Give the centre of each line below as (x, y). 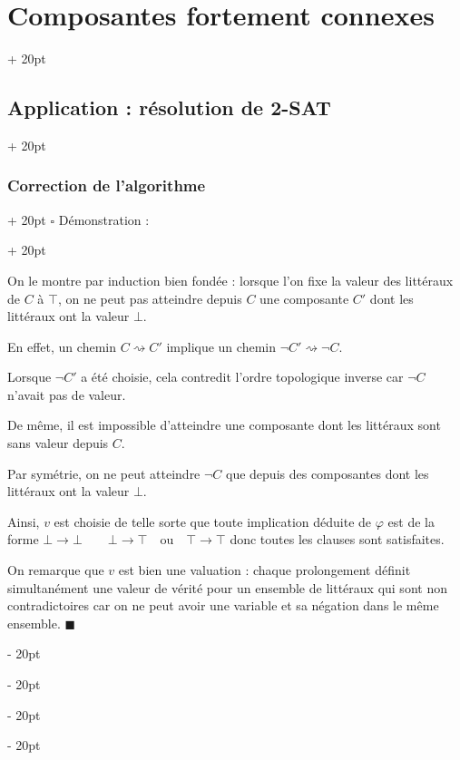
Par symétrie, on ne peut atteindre (104, 473)
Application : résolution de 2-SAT (169, 107)
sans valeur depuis (58, 443)
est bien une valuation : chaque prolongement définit (264, 570)
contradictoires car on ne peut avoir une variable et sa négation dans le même (223, 605)
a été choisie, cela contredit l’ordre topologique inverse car (242, 377)
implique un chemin (221, 346)
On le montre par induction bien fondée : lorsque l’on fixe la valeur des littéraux (230, 280)
